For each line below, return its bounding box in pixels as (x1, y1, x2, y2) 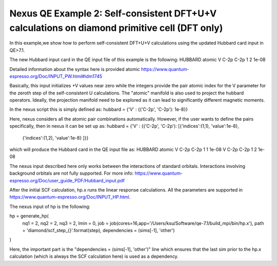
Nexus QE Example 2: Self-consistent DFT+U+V (9, 8, 217, 19)
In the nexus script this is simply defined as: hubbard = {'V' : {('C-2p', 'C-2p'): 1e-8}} (9, 106, 188, 112)
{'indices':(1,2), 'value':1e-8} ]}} (22, 135, 89, 141)
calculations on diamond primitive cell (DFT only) (9, 22, 223, 33)
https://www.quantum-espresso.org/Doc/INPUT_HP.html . (9, 194, 131, 200)
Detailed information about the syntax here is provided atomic (9, 66, 141, 72)
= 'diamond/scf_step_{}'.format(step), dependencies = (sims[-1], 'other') (22, 227, 175, 233)
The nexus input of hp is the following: (9, 203, 91, 210)
